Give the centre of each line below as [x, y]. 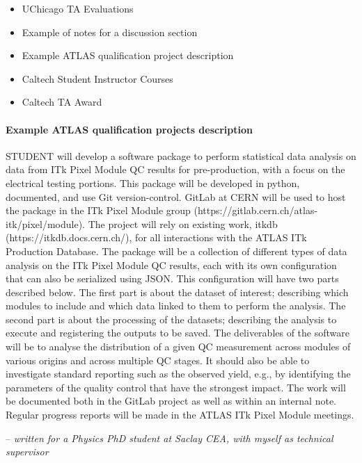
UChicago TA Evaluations [78, 8]
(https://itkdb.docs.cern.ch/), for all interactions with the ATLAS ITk [156, 237]
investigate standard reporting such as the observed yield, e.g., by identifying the [178, 374]
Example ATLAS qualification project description [128, 55]
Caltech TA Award [62, 102]
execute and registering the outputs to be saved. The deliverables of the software [178, 333]
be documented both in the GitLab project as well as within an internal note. [171, 401]
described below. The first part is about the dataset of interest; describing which [177, 292]
